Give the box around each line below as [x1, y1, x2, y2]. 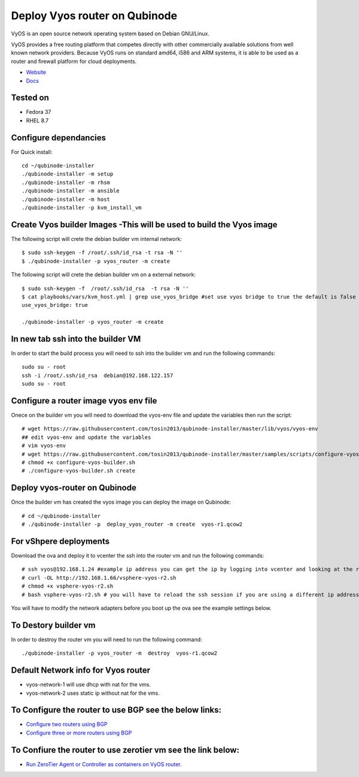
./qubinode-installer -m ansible [22, 188, 120, 194]
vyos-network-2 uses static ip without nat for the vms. [26, 689, 160, 697]
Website [26, 69, 47, 76]
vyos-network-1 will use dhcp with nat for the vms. [26, 681, 151, 688]
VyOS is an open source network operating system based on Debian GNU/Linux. [11, 30, 209, 37]
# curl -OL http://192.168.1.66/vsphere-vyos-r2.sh [22, 574, 177, 581]
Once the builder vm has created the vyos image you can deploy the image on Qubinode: [11, 498, 231, 506]
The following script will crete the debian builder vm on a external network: [11, 271, 196, 278]
